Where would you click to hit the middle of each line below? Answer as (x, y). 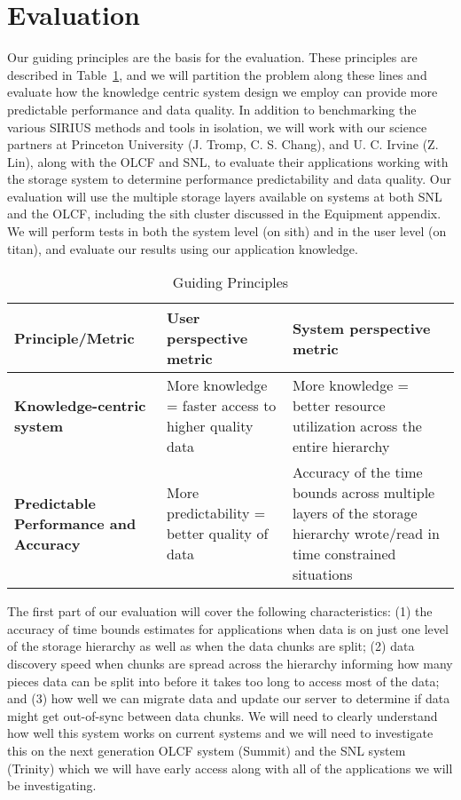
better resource (339, 406)
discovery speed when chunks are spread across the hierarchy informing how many (230, 664)
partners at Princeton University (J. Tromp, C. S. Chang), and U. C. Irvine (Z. (223, 144)
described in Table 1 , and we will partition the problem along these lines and (217, 74)
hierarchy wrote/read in (366, 534)
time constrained (344, 554)
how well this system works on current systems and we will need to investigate (220, 733)
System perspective (361, 328)
